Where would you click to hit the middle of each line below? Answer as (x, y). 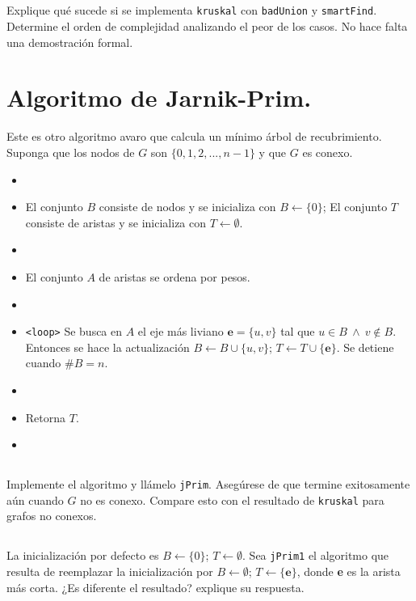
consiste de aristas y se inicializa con (116, 222)
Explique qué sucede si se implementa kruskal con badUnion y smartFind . (192, 10)
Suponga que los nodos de (71, 152)
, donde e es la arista (349, 571)
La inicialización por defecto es (83, 555)
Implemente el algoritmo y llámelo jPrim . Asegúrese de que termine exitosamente (208, 484)
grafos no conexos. (52, 516)
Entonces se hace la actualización (107, 347)
